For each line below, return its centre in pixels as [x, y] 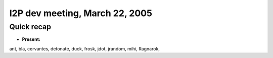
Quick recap [30, 27]
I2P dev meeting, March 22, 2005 [81, 13]
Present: [31, 39]
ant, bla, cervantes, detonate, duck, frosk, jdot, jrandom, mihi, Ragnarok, [85, 48]
